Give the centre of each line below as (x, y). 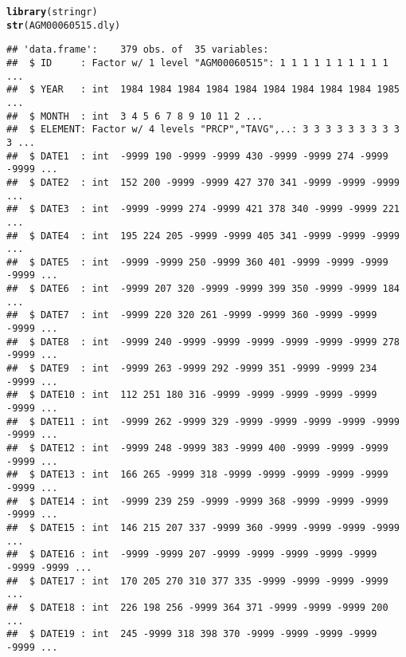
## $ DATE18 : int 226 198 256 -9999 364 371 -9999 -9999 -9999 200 (197, 607)
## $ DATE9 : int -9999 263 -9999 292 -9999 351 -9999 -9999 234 (192, 369)
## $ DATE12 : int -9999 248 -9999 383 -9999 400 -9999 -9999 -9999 (197, 448)
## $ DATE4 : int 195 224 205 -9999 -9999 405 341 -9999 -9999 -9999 (203, 236)
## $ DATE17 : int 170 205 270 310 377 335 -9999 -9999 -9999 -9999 (197, 581)
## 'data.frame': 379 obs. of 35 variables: (138, 50)
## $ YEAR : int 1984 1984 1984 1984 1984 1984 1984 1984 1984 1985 (203, 90)
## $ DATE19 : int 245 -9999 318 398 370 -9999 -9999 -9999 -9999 (192, 634)
